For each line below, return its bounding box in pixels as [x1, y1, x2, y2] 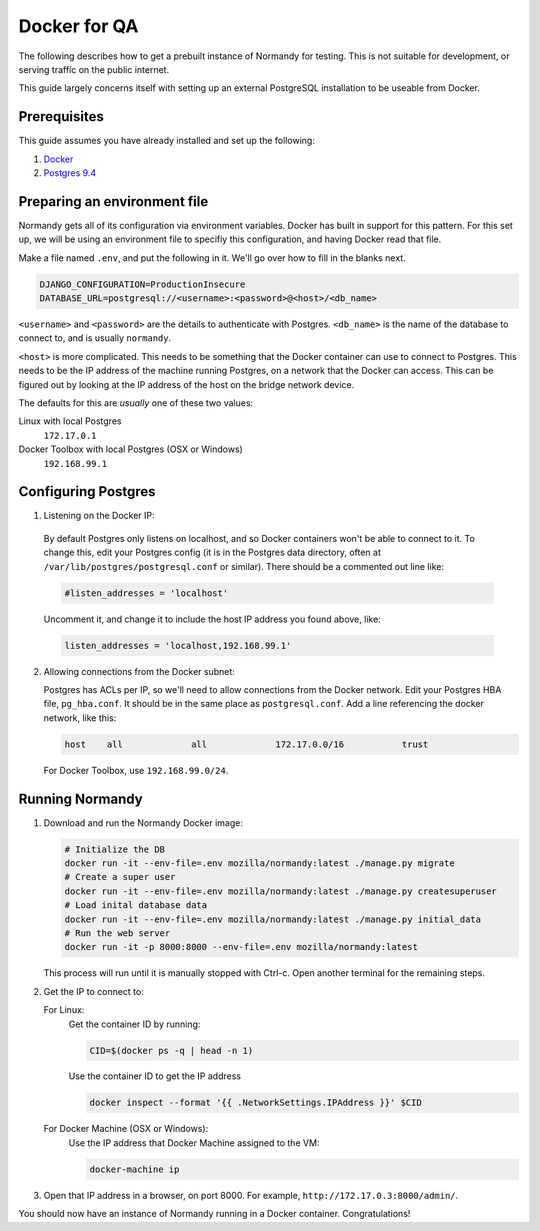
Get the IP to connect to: [43, 985, 144, 997]
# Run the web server [64, 927, 171, 939]
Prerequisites [18, 108, 104, 125]
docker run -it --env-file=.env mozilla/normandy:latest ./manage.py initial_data [64, 913, 482, 925]
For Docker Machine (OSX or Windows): [43, 1123, 209, 1135]
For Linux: [43, 1004, 85, 1016]
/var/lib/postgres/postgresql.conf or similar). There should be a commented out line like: [43, 560, 445, 572]
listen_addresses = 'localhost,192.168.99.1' [64, 640, 292, 651]
